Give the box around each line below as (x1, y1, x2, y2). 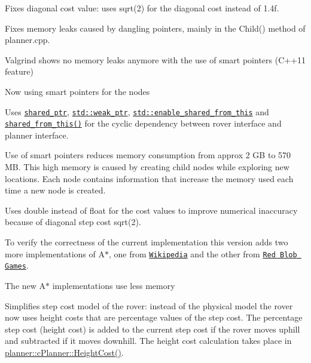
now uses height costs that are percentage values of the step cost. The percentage (5, 311, 303, 324)
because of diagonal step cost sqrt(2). (5, 216, 141, 228)
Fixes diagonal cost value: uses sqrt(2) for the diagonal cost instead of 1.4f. (5, 2, 279, 14)
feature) (5, 65, 33, 78)
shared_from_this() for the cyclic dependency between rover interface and (5, 117, 282, 130)
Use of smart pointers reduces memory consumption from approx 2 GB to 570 (5, 149, 291, 161)
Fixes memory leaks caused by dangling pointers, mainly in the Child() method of (5, 21, 306, 34)
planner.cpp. (5, 33, 50, 46)
